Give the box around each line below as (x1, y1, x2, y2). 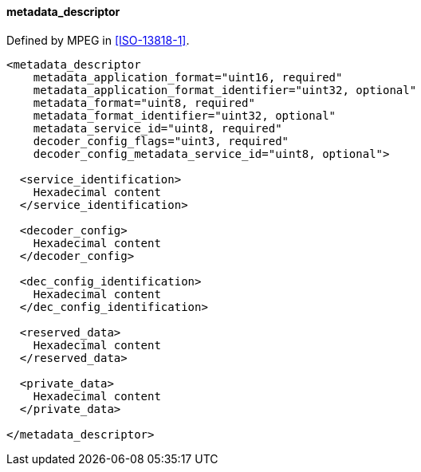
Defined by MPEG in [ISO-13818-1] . (6, 33, 190, 47)
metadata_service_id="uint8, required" (33, 121, 282, 135)
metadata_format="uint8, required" (33, 96, 255, 109)
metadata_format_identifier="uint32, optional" (33, 108, 336, 122)
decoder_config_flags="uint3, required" (33, 134, 289, 147)
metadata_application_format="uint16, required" (33, 70, 343, 84)
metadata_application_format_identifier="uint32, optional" (33, 83, 417, 96)
